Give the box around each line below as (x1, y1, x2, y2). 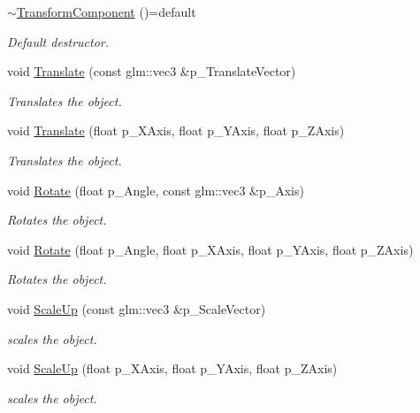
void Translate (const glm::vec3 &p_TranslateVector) (7, 62, 296, 80)
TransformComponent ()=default (16, 3, 196, 20)
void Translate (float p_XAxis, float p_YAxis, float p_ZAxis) (7, 121, 345, 140)
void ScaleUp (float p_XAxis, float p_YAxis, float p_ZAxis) (7, 359, 338, 378)
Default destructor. (7, 32, 110, 50)
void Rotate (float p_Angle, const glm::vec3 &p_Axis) (7, 180, 304, 199)
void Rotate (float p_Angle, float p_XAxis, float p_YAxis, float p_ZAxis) (7, 240, 414, 258)
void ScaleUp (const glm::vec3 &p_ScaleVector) (7, 299, 266, 317)
